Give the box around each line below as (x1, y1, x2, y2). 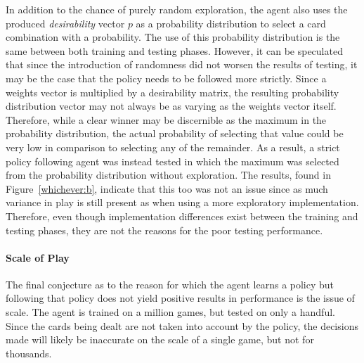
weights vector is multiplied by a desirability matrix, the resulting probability (6, 84, 339, 99)
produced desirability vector (6, 15, 125, 30)
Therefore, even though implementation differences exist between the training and (6, 208, 358, 223)
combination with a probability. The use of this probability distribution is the (6, 30, 340, 44)
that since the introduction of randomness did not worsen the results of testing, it (6, 57, 358, 72)
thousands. (6, 345, 52, 360)
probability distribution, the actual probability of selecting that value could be (6, 126, 344, 141)
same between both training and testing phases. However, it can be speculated (6, 43, 343, 58)
